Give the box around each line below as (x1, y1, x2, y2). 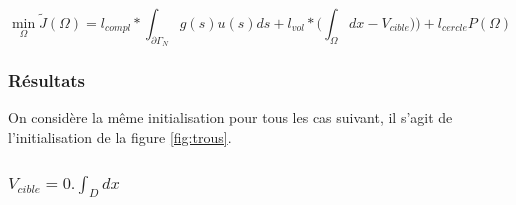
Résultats (8, 68, 86, 93)
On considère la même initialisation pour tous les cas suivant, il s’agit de (8, 107, 453, 128)
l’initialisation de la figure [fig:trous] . (8, 127, 232, 148)
